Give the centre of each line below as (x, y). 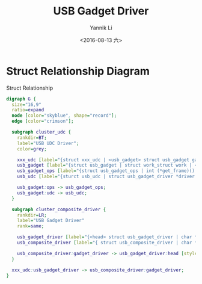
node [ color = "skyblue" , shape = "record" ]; (64, 116)
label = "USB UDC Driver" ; (48, 143)
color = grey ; (32, 149)
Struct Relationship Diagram (78, 71)
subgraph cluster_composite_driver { (59, 209)
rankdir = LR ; (32, 215)
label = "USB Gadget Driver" (51, 221)
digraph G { (21, 99)
